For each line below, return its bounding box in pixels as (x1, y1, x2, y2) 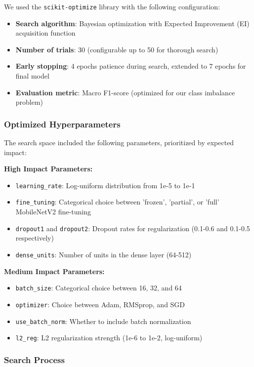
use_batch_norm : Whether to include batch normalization (15, 316, 191, 326)
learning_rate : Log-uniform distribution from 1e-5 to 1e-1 (15, 180, 195, 190)
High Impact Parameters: (4, 163, 93, 174)
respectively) (15, 233, 54, 243)
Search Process (4, 353, 65, 366)
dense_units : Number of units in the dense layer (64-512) (15, 249, 192, 259)
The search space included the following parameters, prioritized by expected (4, 137, 234, 148)
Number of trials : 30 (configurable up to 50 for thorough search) (15, 44, 218, 54)
